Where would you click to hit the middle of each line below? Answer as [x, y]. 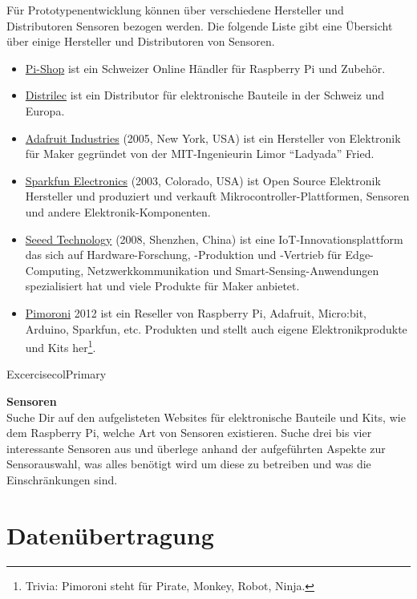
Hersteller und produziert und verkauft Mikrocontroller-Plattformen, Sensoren [217, 196]
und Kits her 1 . [61, 346]
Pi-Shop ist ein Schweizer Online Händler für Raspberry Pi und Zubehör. [205, 68]
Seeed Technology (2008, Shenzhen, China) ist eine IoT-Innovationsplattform [214, 239]
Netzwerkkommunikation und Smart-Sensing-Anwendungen [233, 270]
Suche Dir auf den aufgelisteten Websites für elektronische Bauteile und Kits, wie [206, 417]
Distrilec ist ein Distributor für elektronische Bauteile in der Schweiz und [204, 95]
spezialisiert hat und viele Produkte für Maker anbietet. [162, 286]
